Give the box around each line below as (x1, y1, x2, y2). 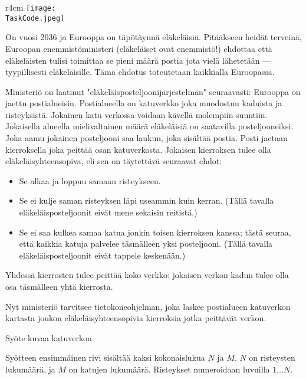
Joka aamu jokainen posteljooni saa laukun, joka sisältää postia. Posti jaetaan (5, 132, 288, 144)
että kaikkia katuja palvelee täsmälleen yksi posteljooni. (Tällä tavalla (19, 237, 273, 250)
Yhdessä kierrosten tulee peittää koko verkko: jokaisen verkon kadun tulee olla (5, 269, 289, 281)
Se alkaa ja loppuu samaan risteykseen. (19, 174, 161, 187)
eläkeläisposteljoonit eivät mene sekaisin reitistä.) (19, 206, 198, 218)
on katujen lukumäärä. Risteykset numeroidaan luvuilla (68, 362, 270, 375)
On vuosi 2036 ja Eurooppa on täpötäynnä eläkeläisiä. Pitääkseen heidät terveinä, (5, 31, 302, 43)
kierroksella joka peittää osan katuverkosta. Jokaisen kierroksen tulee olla (5, 143, 271, 155)
